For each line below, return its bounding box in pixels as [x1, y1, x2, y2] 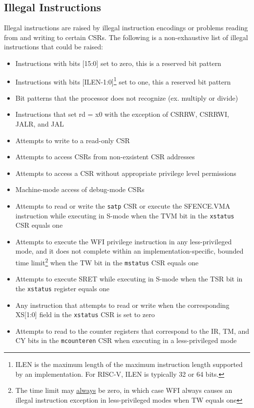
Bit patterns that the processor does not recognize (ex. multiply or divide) [15, 92, 238, 103]
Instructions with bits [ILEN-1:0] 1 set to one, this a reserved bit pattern [15, 75, 231, 86]
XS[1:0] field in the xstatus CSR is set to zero [15, 309, 155, 320]
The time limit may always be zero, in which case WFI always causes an [15, 385, 233, 395]
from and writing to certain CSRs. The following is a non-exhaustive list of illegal [4, 32, 248, 42]
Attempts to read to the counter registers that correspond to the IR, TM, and [15, 325, 250, 336]
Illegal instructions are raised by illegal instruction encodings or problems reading [4, 22, 248, 33]
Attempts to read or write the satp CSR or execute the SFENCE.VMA [15, 200, 231, 211]
